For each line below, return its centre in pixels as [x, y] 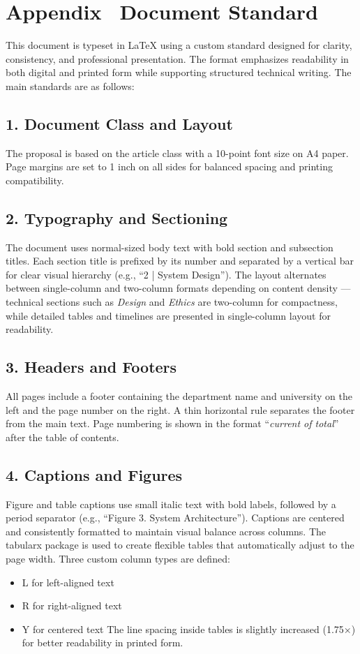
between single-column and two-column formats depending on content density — [178, 288]
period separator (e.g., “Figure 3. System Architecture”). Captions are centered [175, 518]
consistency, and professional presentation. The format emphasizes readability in [177, 58]
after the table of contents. [62, 437]
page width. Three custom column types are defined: [118, 558]
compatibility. [35, 180]
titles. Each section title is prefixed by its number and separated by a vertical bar [180, 261]
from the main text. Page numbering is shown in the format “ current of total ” [172, 423]
